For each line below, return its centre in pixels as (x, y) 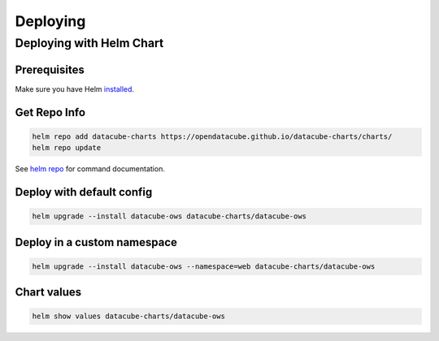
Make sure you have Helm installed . (74, 88)
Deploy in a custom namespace (96, 242)
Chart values (48, 292)
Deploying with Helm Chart (89, 43)
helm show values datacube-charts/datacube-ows (128, 316)
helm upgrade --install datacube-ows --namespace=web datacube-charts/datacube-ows (204, 266)
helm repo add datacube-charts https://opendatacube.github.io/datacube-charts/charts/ (212, 136)
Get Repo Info (50, 112)
